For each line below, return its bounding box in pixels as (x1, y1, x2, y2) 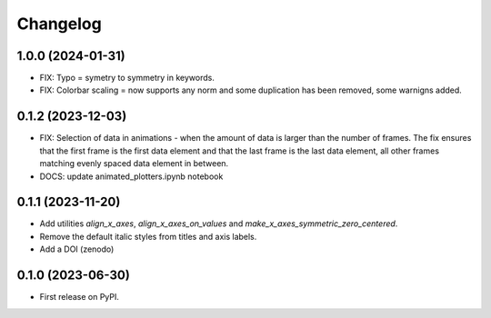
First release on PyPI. (39, 292, 120, 303)
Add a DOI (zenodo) (39, 243, 115, 254)
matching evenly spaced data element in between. (39, 158, 229, 169)
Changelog (16, 14, 102, 34)
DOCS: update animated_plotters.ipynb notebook (39, 171, 224, 182)
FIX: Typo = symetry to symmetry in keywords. (39, 73, 215, 84)
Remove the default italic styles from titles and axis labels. (39, 231, 257, 242)
